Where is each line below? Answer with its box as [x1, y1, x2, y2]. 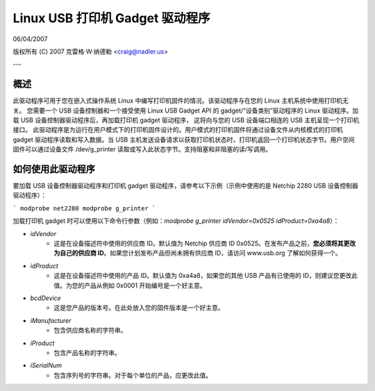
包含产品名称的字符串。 [53, 348, 121, 357]
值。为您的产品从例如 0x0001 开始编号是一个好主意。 [53, 281, 206, 290]
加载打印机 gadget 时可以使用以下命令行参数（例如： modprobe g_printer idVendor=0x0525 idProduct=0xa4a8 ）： [12, 217, 340, 225]
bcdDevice [30, 294, 62, 302]
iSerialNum [30, 361, 62, 369]
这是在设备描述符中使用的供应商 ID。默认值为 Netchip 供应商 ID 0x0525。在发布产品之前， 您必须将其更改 [53, 240, 356, 248]
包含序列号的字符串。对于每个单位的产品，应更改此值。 [53, 371, 212, 379]
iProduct [30, 339, 55, 347]
